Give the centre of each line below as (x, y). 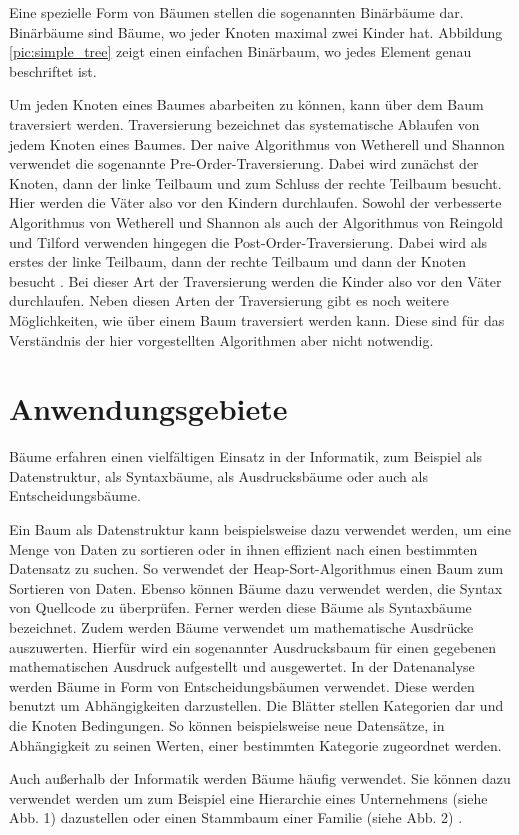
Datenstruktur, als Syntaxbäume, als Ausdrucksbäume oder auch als (218, 475)
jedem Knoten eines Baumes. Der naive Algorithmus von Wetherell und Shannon (257, 143)
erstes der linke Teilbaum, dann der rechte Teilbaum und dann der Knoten (237, 261)
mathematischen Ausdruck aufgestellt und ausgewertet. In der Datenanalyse (242, 666)
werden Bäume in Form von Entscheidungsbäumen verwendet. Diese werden (242, 685)
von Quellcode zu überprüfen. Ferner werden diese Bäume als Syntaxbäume (240, 607)
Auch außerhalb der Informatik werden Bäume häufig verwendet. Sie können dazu (260, 778)
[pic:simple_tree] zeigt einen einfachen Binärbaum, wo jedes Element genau (240, 51)
